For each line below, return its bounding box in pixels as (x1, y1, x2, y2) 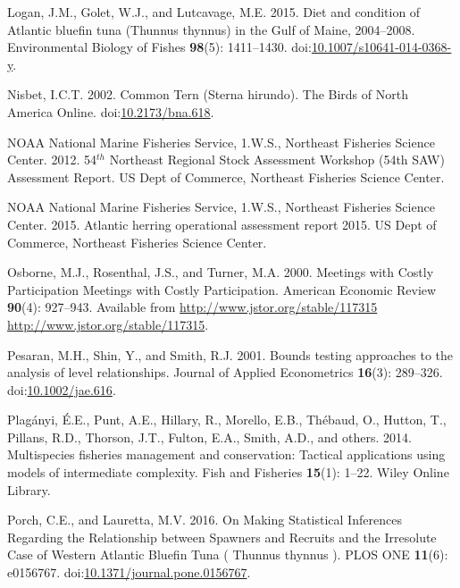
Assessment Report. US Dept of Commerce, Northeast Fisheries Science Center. (7, 167, 445, 186)
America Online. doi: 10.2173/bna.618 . (7, 102, 214, 121)
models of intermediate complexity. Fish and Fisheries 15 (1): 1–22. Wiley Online (7, 463, 449, 482)
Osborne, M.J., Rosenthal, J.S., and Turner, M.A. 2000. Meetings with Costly (7, 263, 434, 281)
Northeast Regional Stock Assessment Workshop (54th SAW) (109, 150, 445, 169)
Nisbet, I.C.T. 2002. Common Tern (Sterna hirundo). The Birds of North (7, 85, 408, 104)
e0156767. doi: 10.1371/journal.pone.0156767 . (7, 563, 251, 582)
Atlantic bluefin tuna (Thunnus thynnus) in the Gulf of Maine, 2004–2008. (7, 20, 415, 38)
